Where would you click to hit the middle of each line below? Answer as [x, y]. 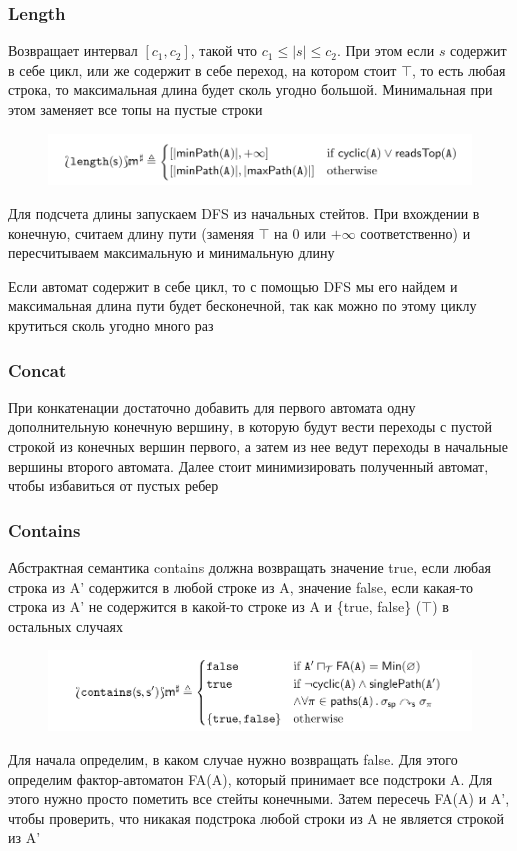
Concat [37, 369]
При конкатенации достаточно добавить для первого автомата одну [212, 406]
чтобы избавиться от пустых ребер [113, 485]
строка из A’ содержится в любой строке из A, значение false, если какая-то [241, 586]
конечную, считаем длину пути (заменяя [131, 232]
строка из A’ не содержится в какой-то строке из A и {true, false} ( [215, 606]
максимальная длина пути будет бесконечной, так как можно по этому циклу [242, 305]
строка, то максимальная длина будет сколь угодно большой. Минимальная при [250, 89]
